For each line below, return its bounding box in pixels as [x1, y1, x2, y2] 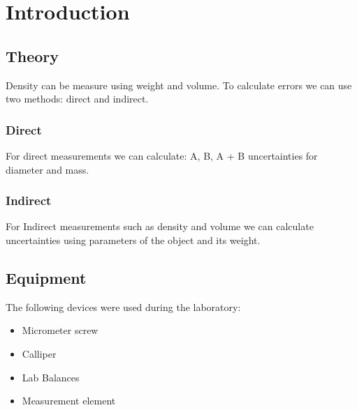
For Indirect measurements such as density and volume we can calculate [6, 219, 314, 234]
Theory [6, 45, 59, 66]
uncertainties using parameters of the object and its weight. [6, 232, 261, 247]
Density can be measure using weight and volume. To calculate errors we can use [6, 77, 352, 92]
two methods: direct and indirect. [6, 91, 149, 106]
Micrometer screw [22, 323, 99, 337]
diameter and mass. [6, 162, 89, 176]
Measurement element [22, 393, 116, 408]
